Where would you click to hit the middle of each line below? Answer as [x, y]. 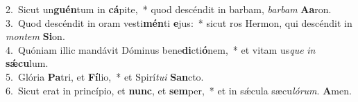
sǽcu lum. [27, 63]
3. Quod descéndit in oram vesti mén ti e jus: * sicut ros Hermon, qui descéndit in [179, 22]
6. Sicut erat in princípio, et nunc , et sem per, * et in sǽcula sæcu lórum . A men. [179, 90]
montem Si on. [35, 36]
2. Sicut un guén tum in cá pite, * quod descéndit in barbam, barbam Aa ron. [169, 9]
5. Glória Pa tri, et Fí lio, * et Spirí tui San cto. [105, 76]
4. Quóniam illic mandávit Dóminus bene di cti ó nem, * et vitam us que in [161, 49]
